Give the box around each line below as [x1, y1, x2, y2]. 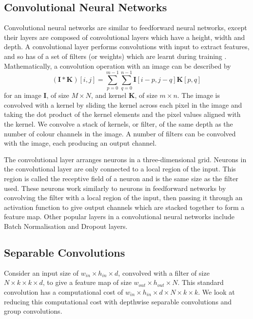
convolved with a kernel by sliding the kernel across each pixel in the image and [4, 99, 242, 110]
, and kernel [91, 90, 127, 100]
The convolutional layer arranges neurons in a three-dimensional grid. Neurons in [4, 154, 247, 164]
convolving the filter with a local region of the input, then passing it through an [4, 192, 243, 203]
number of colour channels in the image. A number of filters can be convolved [4, 128, 236, 138]
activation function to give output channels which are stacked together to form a [4, 202, 245, 212]
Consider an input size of [4, 267, 79, 278]
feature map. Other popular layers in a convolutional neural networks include [4, 211, 234, 222]
